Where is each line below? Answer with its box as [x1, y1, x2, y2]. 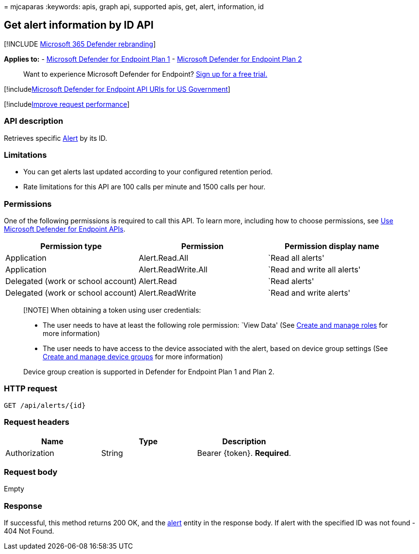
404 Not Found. [4, 527, 54, 536]
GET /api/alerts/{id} [4, 401, 86, 409]
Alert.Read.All [138, 253, 189, 263]
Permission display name [284, 241, 379, 252]
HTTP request [4, 384, 57, 394]
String [101, 448, 123, 458]
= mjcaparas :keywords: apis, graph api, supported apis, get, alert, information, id [4, 2, 264, 11]
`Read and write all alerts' [268, 265, 361, 275]
